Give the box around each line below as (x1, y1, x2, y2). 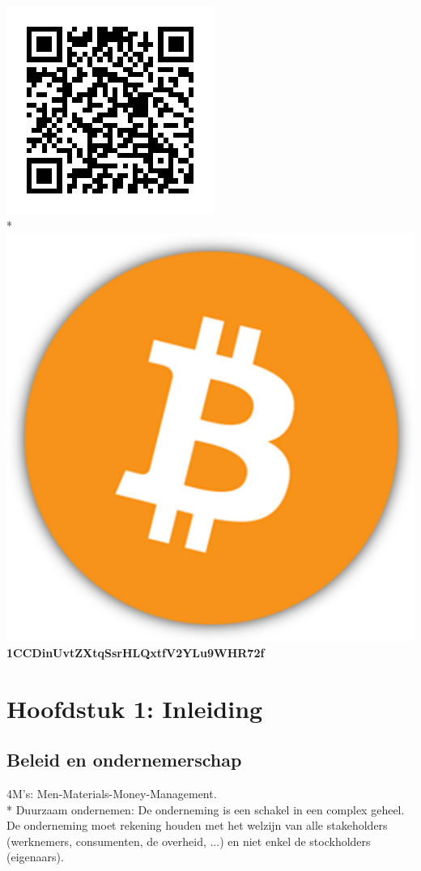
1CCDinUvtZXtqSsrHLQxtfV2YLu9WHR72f (6, 644, 265, 661)
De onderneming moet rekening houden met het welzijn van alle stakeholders (6, 817, 388, 834)
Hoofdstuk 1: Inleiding (6, 691, 263, 724)
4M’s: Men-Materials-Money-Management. (6, 784, 217, 801)
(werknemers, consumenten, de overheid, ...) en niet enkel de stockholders (6, 832, 371, 849)
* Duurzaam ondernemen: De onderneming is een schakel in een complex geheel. (6, 801, 405, 818)
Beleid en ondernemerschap (6, 747, 242, 772)
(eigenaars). (6, 848, 64, 865)
